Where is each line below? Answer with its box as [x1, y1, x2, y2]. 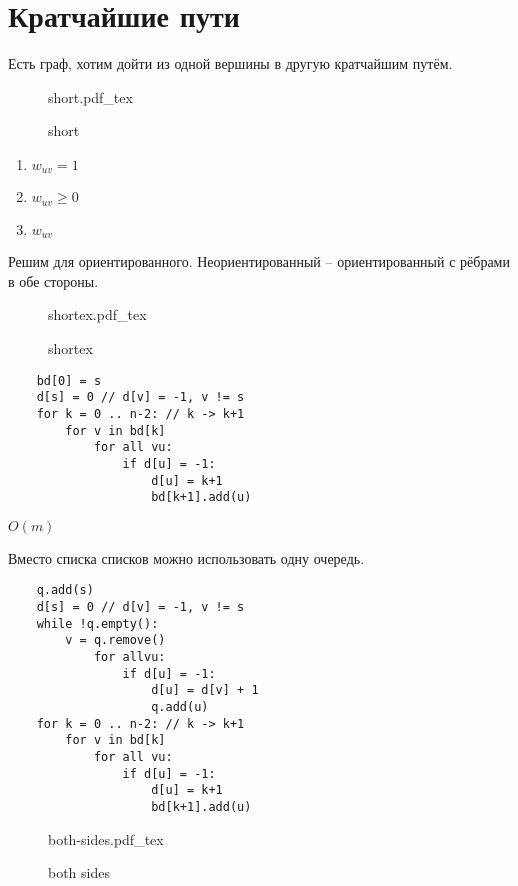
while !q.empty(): [36, 616, 159, 631]
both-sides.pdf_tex [48, 828, 164, 849]
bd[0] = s [36, 373, 102, 388]
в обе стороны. [8, 270, 99, 291]
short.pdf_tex [48, 86, 133, 107]
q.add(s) [36, 583, 94, 598]
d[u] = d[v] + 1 [151, 683, 259, 698]
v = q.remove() [65, 633, 166, 648]
